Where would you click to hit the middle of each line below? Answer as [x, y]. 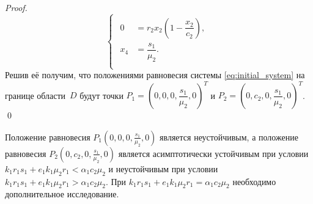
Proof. [16, 7]
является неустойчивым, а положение [229, 137]
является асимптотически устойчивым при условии [213, 153]
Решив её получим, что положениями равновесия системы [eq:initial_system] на [155, 75]
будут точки [101, 95]
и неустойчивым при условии [163, 168]
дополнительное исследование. [62, 194]
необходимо [254, 181]
